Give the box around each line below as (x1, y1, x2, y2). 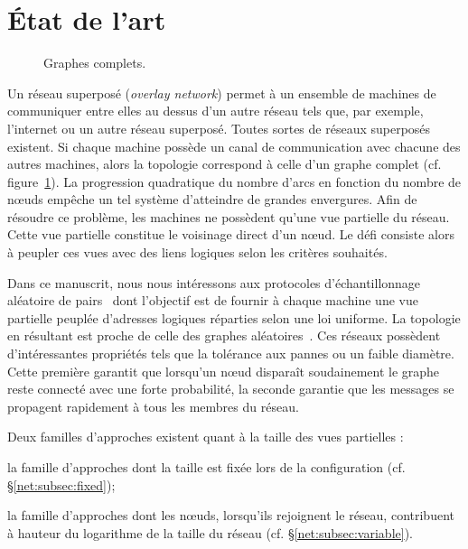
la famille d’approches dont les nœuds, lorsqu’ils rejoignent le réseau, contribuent (7, 506, 454, 525)
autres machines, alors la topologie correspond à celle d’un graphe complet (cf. (7, 154, 442, 173)
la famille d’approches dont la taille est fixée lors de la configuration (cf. (7, 458, 406, 476)
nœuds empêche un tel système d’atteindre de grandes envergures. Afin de (7, 190, 417, 209)
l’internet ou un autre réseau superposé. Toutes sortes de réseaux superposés (7, 118, 431, 137)
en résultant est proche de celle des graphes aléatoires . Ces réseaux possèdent (7, 326, 441, 345)
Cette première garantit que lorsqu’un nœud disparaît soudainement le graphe (7, 361, 440, 380)
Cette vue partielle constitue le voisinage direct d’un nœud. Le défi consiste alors (7, 225, 454, 244)
